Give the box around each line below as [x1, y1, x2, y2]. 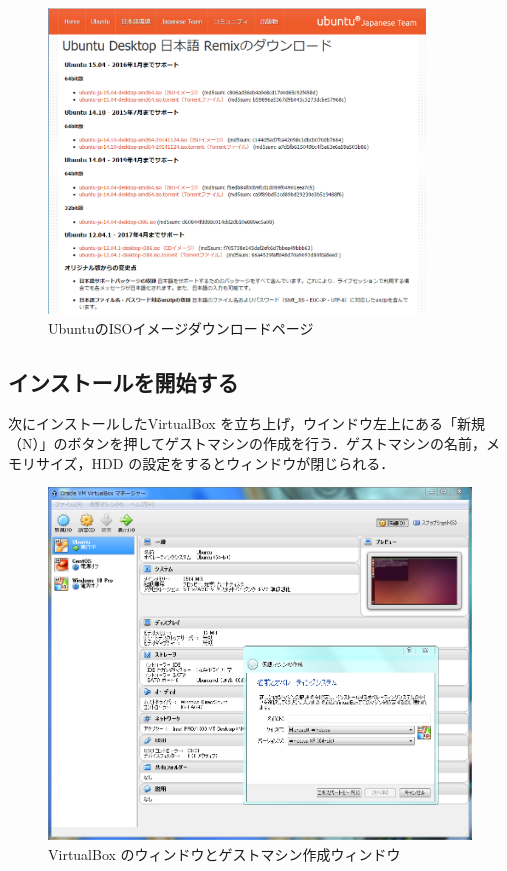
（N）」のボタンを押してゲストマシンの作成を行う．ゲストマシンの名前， [8, 432, 486, 453]
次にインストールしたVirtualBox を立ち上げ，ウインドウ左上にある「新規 [8, 413, 485, 434]
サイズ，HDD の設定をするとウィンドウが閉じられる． [35, 452, 395, 473]
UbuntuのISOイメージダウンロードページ [48, 317, 314, 338]
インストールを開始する [8, 366, 239, 397]
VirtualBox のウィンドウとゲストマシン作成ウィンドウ [48, 843, 401, 864]
